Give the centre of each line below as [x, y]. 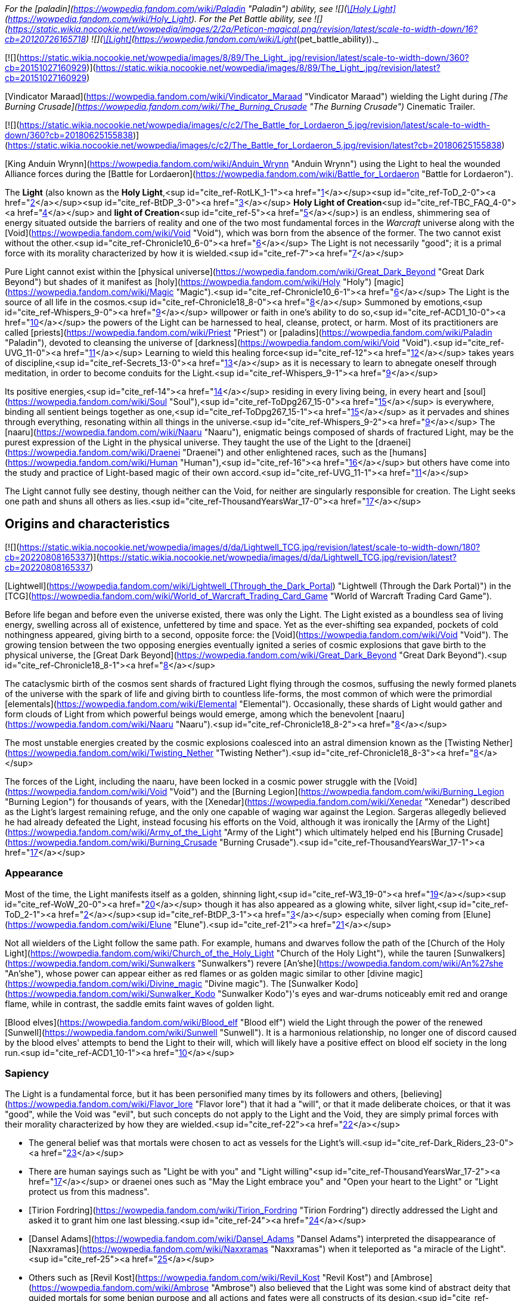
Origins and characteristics [87, 524]
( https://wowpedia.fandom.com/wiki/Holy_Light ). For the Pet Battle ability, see [159, 19]
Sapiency [27, 1073]
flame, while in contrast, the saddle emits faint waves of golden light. [140, 1003]
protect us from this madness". [89, 1192]
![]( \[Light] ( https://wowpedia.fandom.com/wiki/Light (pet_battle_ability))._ [235, 39]
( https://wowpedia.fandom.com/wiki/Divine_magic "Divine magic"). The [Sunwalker [169, 983]
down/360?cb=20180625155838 [69, 135]
